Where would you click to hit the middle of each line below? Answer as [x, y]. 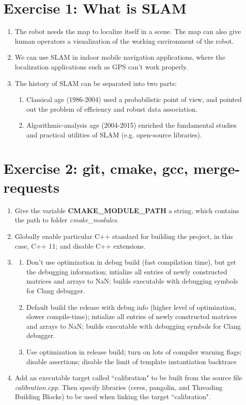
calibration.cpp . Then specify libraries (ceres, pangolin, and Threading [119, 387]
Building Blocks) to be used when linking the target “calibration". [113, 397]
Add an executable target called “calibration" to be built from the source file [128, 378]
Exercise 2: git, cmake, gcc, [96, 168]
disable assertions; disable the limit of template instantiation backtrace [131, 361]
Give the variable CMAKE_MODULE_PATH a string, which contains [127, 210]
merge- [217, 168]
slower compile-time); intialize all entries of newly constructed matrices [131, 316]
